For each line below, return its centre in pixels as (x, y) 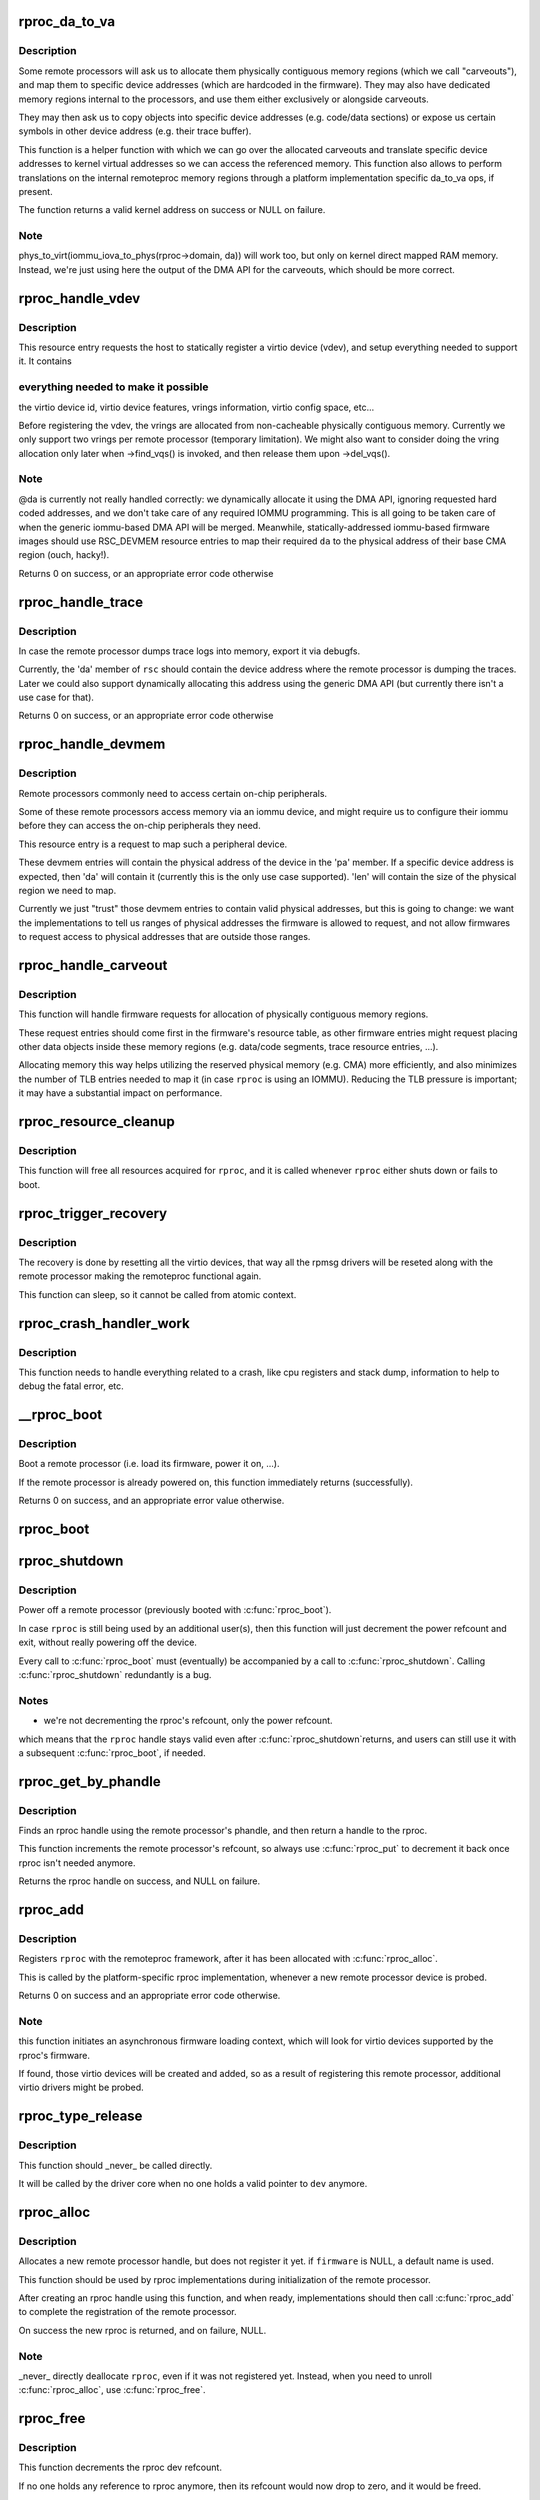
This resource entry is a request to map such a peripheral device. (153, 844)
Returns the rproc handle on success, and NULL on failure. (139, 1881)
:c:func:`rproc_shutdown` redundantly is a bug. (115, 1674)
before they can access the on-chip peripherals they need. (139, 826)
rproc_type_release (80, 2116)
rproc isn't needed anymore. (77, 1862)
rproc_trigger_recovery (93, 1213)
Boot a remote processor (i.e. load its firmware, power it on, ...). (149, 1464)
